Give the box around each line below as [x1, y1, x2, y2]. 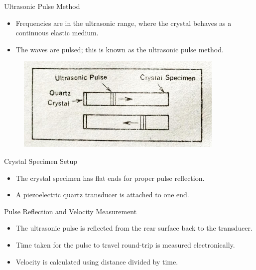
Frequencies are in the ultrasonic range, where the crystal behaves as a [15, 17, 232, 28]
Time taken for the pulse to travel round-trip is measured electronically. [15, 239, 235, 250]
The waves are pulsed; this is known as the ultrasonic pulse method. [15, 44, 224, 54]
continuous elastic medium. [15, 27, 99, 38]
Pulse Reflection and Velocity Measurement [4, 206, 137, 216]
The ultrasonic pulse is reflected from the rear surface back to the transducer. [15, 223, 253, 233]
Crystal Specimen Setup [4, 155, 78, 166]
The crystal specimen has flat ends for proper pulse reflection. [15, 172, 205, 183]
